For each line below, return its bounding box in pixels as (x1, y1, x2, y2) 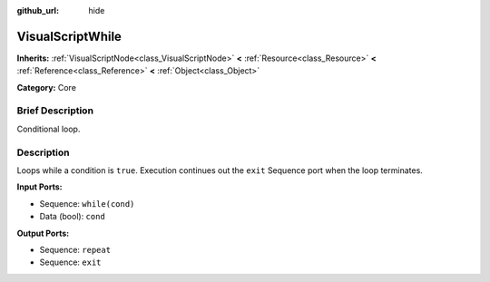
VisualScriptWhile (16, 28, 122, 44)
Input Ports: (16, 181, 63, 192)
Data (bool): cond (39, 211, 106, 222)
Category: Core (16, 82, 77, 92)
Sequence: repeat (39, 244, 112, 255)
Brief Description (16, 104, 94, 117)
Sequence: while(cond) (39, 198, 135, 209)
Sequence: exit (39, 257, 102, 267)
